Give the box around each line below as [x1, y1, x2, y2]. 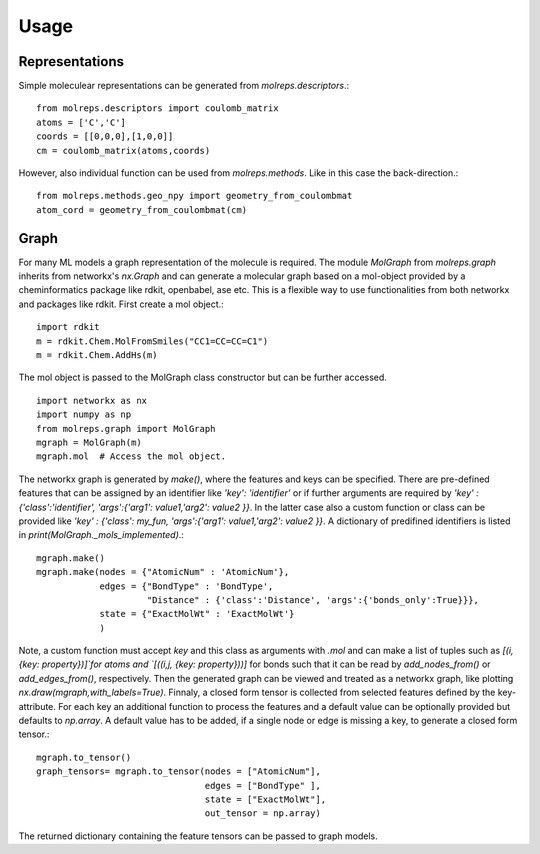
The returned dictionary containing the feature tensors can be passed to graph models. [18, 830, 379, 842]
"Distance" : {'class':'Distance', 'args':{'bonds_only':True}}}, [146, 594, 480, 605]
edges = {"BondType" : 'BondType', [99, 580, 274, 592]
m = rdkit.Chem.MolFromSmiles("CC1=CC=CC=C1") [36, 335, 269, 347]
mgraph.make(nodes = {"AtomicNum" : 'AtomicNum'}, [36, 566, 290, 578]
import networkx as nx [36, 395, 148, 406]
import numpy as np [36, 409, 132, 420]
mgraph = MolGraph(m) [36, 437, 142, 448]
